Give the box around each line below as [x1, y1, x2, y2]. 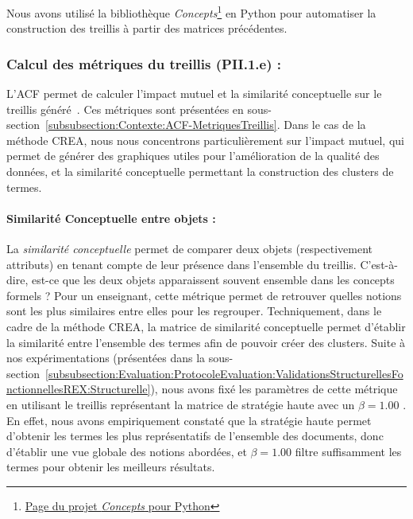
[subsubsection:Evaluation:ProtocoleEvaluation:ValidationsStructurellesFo [45, 365, 403, 381]
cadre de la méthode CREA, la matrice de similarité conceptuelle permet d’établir [6, 318, 406, 334]
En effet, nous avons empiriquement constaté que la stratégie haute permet [6, 412, 372, 428]
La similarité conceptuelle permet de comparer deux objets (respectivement [6, 240, 372, 257]
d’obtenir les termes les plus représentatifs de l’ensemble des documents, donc [6, 427, 384, 444]
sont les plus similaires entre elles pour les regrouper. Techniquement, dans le [6, 302, 382, 319]
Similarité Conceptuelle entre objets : [6, 209, 216, 226]
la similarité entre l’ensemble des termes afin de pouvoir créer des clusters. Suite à [6, 334, 406, 350]
